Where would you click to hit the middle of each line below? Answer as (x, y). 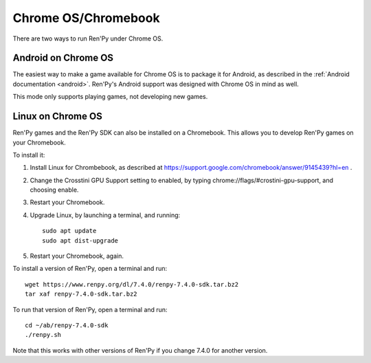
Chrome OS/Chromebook (87, 18)
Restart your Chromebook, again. (77, 256)
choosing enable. (54, 190)
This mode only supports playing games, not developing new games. (110, 97)
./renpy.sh (43, 335)
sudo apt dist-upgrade (80, 240)
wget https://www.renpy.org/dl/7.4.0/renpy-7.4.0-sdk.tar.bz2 (132, 284)
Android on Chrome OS (63, 58)
